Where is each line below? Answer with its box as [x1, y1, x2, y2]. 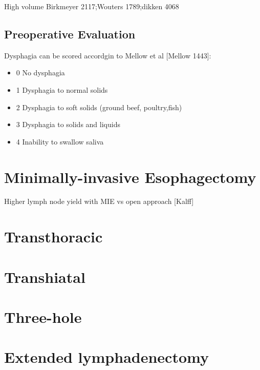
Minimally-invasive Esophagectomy [4, 166, 256, 187]
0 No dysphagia [16, 67, 65, 78]
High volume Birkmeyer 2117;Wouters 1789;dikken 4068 [4, 1, 179, 11]
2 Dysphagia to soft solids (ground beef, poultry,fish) [16, 101, 182, 112]
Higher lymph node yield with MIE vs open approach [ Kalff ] [4, 196, 194, 207]
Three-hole [4, 306, 82, 327]
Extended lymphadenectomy [4, 346, 209, 367]
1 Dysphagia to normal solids [16, 84, 108, 95]
